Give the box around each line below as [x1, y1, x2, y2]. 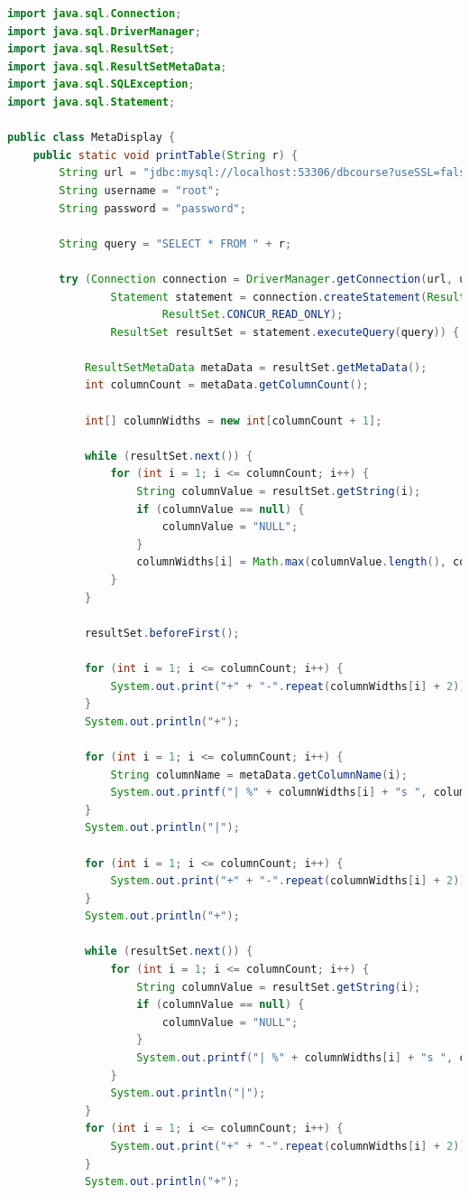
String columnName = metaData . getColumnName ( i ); [110, 768, 408, 781]
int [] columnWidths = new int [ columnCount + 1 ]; [84, 414, 382, 427]
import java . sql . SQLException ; [7, 78, 195, 91]
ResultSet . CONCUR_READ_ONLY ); [161, 308, 344, 322]
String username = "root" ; [59, 183, 221, 197]
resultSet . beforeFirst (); [84, 626, 240, 640]
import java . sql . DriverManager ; [7, 24, 201, 38]
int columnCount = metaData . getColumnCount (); [84, 378, 369, 392]
